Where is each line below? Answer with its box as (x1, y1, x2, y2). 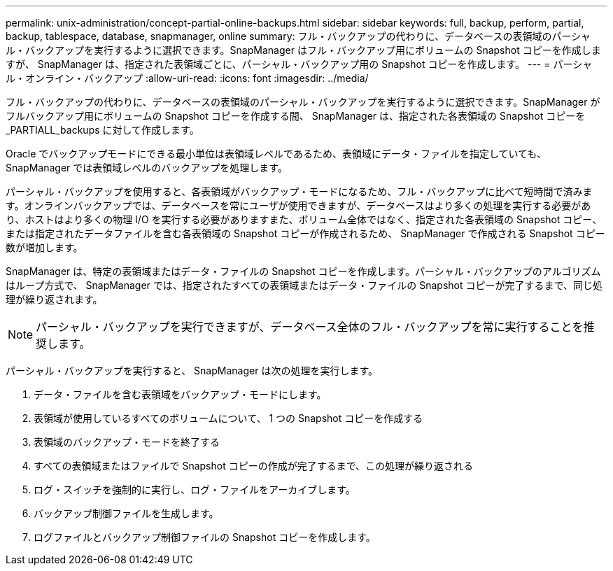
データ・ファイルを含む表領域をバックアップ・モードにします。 (34, 388, 327, 400)
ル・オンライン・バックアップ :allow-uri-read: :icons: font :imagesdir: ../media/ (6, 72, 369, 84)
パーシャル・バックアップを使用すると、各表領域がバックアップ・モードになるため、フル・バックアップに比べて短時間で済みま (6, 185, 593, 197)
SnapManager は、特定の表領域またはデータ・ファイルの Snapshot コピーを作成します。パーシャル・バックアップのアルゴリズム (6, 265, 601, 277)
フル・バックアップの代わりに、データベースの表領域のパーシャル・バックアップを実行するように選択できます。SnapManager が (6, 96, 600, 108)
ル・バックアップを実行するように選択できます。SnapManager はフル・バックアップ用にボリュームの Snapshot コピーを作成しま (6, 44, 601, 56)
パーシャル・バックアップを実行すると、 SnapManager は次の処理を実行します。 (6, 365, 378, 376)
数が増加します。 (6, 241, 83, 253)
